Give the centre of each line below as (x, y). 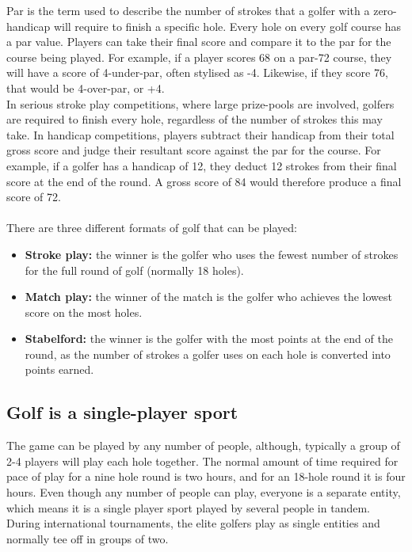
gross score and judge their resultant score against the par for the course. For (194, 150)
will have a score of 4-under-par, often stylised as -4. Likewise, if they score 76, (197, 72)
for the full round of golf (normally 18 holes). (134, 270)
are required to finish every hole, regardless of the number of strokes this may (195, 119)
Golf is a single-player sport (122, 412)
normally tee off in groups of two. (88, 538)
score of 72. (34, 197)
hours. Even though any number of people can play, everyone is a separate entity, (204, 492)
